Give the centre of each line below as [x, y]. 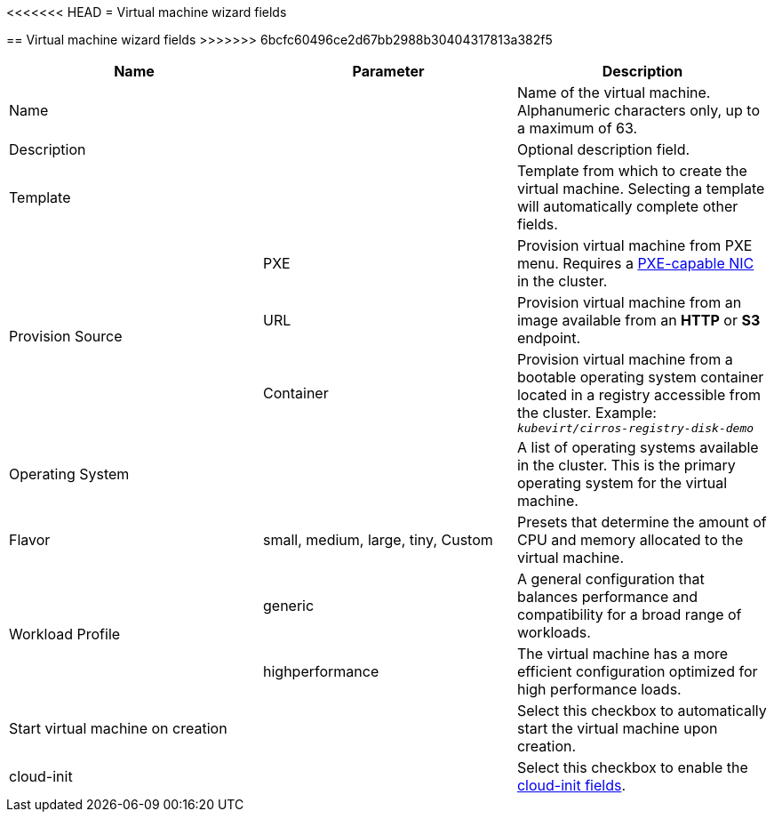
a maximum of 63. [577, 128]
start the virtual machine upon [617, 728]
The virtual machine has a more [622, 654]
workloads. [554, 632]
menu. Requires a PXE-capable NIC [635, 263]
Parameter [388, 71]
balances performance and [607, 597]
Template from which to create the [632, 171]
